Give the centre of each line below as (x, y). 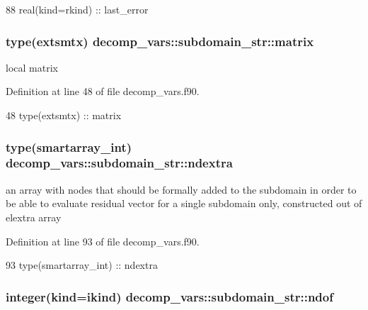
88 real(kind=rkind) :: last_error (77, 9)
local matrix (32, 67)
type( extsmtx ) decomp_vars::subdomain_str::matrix (160, 41)
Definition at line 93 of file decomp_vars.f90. (103, 241)
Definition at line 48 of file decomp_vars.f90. (103, 91)
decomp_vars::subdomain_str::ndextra (119, 163)
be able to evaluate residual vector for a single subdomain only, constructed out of (184, 203)
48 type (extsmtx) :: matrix (64, 115)
